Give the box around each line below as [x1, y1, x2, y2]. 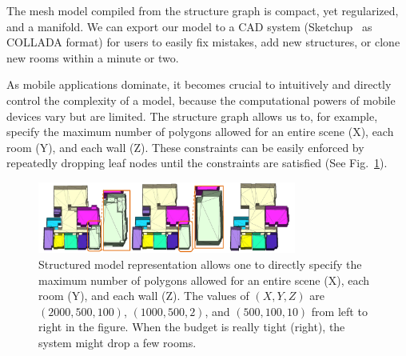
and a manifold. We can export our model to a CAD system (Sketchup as [6, 18, 372, 34]
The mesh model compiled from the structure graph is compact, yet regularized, [6, 2, 399, 18]
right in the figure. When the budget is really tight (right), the [38, 318, 345, 335]
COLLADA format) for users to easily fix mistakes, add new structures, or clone [6, 34, 400, 50]
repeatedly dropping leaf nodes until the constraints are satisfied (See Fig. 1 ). [6, 154, 388, 171]
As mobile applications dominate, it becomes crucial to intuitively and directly [6, 76, 392, 93]
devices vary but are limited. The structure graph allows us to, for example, [6, 107, 378, 124]
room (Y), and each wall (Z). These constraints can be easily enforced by [6, 138, 364, 155]
